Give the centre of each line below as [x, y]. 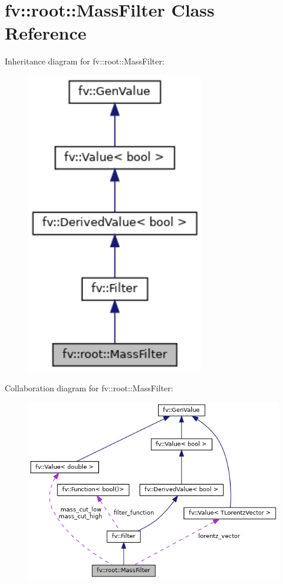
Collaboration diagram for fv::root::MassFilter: [89, 387]
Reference [46, 33]
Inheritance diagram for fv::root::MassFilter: [85, 61]
